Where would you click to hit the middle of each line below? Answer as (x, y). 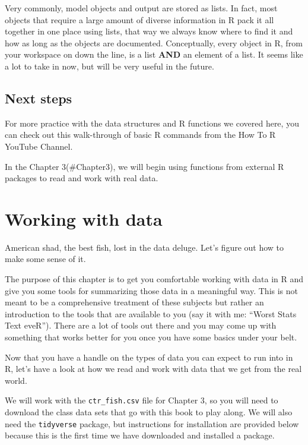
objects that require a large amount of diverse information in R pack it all (139, 19)
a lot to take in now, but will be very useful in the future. (109, 66)
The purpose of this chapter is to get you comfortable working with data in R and (154, 279)
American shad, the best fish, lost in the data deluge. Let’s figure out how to (145, 247)
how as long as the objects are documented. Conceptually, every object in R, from (154, 42)
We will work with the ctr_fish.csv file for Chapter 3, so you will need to (142, 400)
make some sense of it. (45, 259)
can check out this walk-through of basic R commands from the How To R (140, 135)
